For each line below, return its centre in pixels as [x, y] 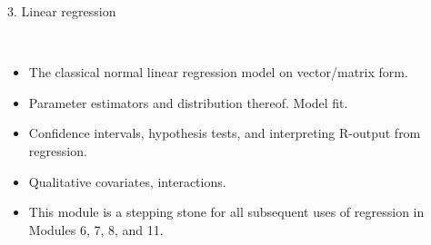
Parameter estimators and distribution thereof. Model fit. [188, 102]
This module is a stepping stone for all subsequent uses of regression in [226, 212]
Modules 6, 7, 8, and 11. [96, 229]
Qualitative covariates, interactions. [127, 181]
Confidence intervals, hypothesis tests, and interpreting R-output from [225, 133]
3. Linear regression [62, 11]
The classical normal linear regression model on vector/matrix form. [218, 72]
